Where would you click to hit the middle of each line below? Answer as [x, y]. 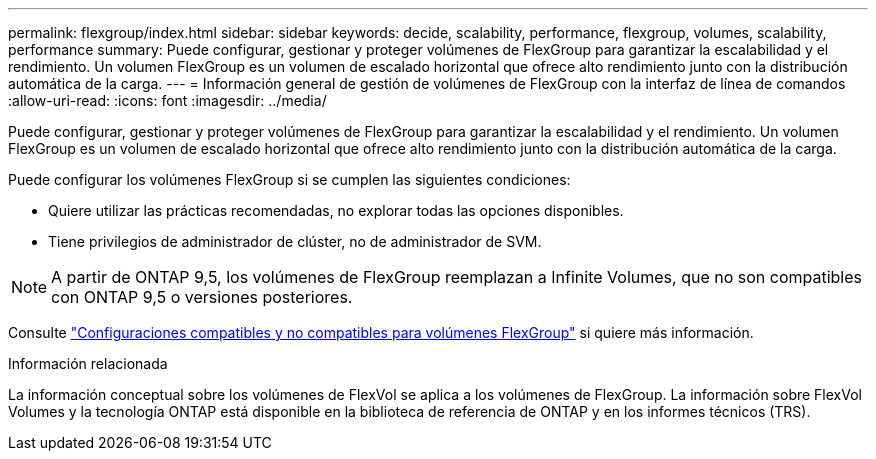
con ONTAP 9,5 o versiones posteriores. [202, 297]
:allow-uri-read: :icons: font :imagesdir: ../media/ [167, 100]
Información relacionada [88, 363]
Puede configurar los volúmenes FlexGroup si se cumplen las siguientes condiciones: [289, 179]
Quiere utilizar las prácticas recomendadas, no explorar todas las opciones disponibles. [336, 210]
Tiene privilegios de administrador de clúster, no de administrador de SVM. [295, 241]
